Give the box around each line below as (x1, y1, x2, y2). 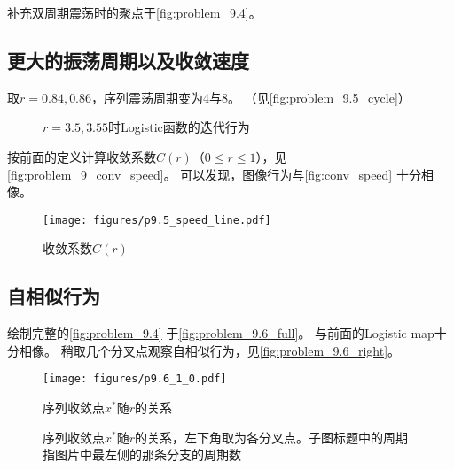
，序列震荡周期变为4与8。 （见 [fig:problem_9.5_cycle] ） (91, 88, 411, 106)
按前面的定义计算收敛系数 (7, 147, 156, 165)
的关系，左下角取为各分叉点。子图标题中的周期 (135, 427, 409, 446)
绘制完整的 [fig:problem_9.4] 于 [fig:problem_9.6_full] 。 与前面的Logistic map (7, 324, 434, 342)
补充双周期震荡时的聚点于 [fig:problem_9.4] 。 (7, 4, 262, 21)
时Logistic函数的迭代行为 (108, 118, 250, 136)
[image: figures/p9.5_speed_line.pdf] (43, 213, 271, 227)
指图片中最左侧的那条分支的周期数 (43, 445, 241, 464)
